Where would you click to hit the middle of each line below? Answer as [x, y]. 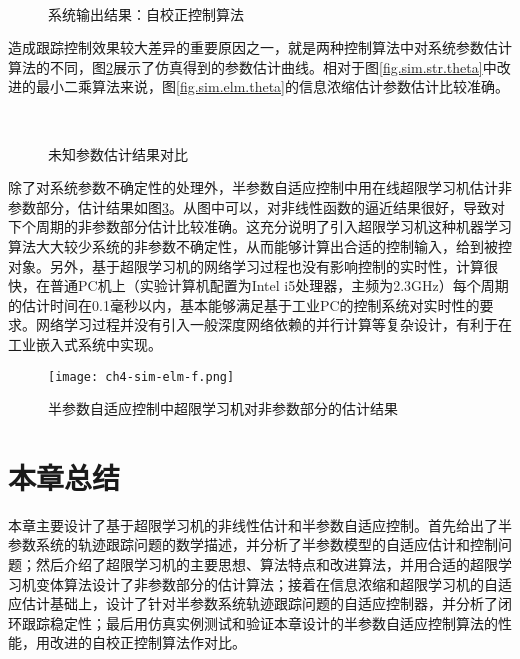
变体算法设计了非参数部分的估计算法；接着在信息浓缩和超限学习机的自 [266, 583]
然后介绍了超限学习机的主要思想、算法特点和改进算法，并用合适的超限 [266, 564]
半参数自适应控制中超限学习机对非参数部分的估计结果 [223, 408]
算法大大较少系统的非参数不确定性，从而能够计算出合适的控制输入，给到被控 [260, 245]
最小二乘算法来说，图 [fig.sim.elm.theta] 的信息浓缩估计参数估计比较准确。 [272, 86]
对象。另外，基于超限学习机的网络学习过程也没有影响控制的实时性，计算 [246, 265]
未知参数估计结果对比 [118, 153]
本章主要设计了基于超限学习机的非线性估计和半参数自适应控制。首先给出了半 [260, 524]
